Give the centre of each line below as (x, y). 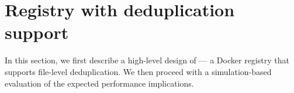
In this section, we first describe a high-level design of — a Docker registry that (147, 60)
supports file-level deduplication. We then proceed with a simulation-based (138, 71)
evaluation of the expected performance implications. (99, 83)
